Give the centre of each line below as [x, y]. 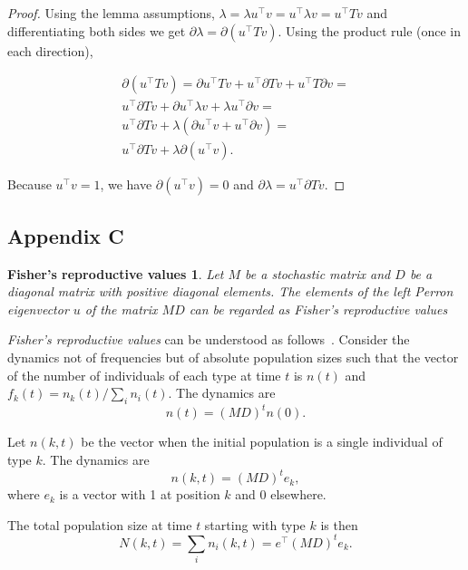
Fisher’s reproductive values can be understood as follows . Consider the [209, 339]
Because [29, 184]
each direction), [50, 50]
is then [339, 524]
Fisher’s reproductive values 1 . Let [116, 273]
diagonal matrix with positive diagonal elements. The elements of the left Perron [230, 291]
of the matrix [121, 309]
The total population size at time [100, 524]
